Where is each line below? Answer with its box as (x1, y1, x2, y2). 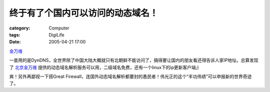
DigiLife (48, 31, 64, 37)
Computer (48, 25, 69, 31)
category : (9, 25, 30, 31)
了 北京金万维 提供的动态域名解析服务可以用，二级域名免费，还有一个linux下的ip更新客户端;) (9, 64, 199, 70)
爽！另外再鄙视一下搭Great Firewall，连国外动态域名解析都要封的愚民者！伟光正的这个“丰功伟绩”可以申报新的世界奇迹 (9, 73, 252, 79)
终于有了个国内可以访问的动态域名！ (9, 7, 158, 18)
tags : (9, 31, 20, 37)
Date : (9, 39, 21, 45)
